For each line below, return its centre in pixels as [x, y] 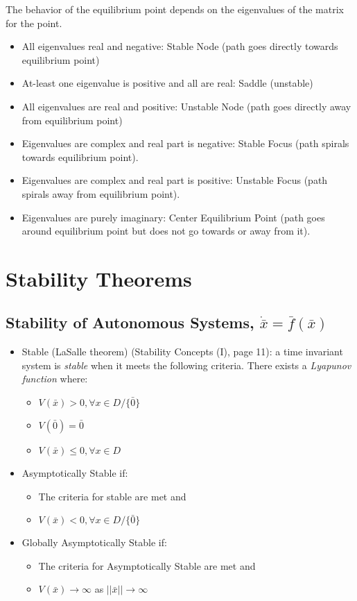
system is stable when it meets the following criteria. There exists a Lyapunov [186, 365]
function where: [55, 379]
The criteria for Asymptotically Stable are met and [147, 565]
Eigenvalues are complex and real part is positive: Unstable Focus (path [175, 180]
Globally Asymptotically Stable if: [94, 542]
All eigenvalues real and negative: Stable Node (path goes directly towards [180, 46]
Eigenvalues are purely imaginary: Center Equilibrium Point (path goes [173, 217]
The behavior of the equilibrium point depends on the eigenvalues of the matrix [175, 9]
